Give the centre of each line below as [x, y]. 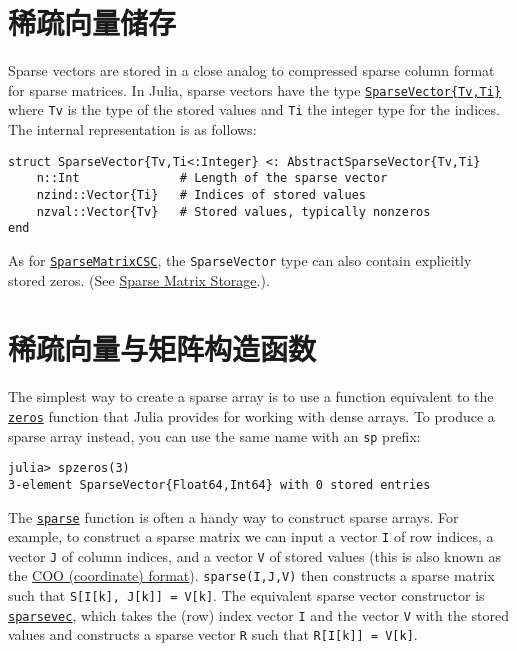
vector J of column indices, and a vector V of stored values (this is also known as [254, 555]
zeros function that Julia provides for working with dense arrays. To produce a [251, 415]
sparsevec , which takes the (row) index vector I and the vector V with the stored [259, 614]
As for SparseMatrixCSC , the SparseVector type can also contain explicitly [240, 259]
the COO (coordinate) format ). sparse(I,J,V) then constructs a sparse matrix [251, 575]
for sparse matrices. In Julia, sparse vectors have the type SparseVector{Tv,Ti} [255, 89]
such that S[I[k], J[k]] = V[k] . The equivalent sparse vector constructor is [246, 595]
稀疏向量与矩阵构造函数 [162, 348]
